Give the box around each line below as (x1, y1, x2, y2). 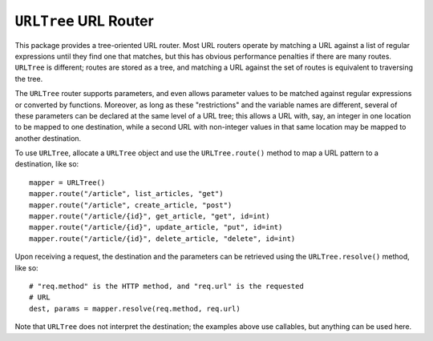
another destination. (14, 133, 82, 143)
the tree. (14, 74, 43, 83)
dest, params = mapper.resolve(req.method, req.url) (29, 304, 241, 313)
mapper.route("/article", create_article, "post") (29, 200, 233, 210)
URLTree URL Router (14, 12, 154, 30)
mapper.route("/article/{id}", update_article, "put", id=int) (29, 223, 283, 232)
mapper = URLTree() (29, 178, 106, 187)
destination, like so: (14, 159, 79, 169)
